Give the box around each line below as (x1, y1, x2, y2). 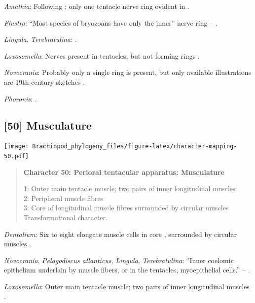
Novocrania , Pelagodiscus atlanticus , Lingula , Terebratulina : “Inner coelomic (4, 255, 234, 265)
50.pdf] (4, 153, 29, 160)
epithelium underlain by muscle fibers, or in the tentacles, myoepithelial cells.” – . (4, 265, 250, 275)
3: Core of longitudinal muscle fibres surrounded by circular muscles (23, 202, 229, 213)
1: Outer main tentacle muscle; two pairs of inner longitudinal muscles (23, 183, 236, 194)
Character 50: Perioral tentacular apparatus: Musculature (23, 167, 224, 177)
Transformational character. (23, 212, 108, 223)
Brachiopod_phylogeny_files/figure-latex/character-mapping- (32, 143, 237, 150)
